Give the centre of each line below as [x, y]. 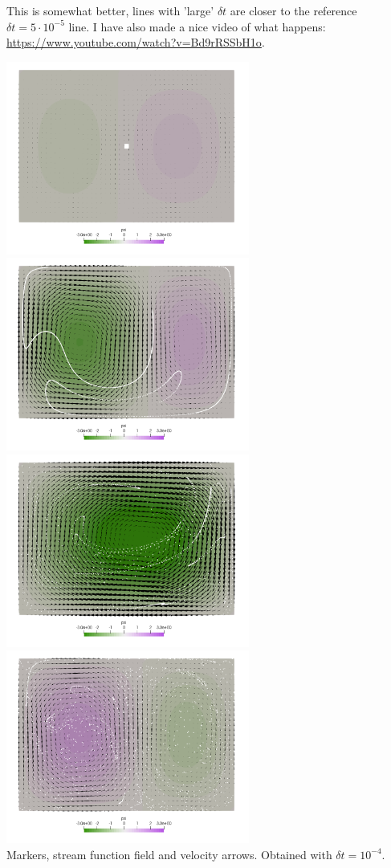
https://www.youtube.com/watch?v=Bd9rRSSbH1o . [136, 42]
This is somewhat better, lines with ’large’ [110, 10]
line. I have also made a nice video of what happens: [197, 26]
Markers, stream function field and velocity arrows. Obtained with [169, 854]
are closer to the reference [293, 10]
